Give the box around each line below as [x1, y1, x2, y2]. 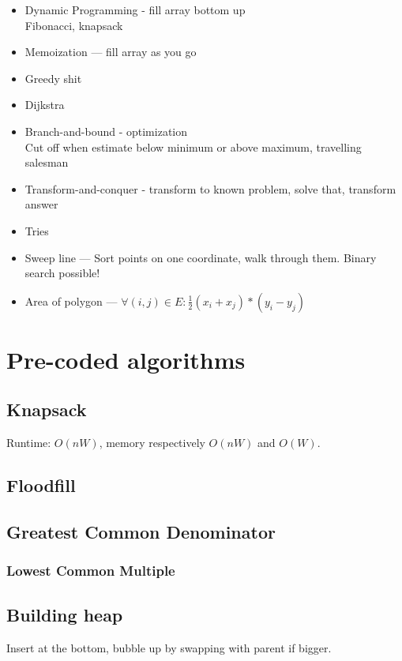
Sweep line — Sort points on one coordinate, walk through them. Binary [24, 249, 377, 265]
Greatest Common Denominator [6, 520, 276, 544]
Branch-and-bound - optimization [24, 122, 188, 139]
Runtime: [6, 434, 51, 451]
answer [24, 196, 58, 212]
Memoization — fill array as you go [24, 43, 197, 60]
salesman [24, 154, 69, 171]
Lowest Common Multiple [6, 561, 175, 580]
